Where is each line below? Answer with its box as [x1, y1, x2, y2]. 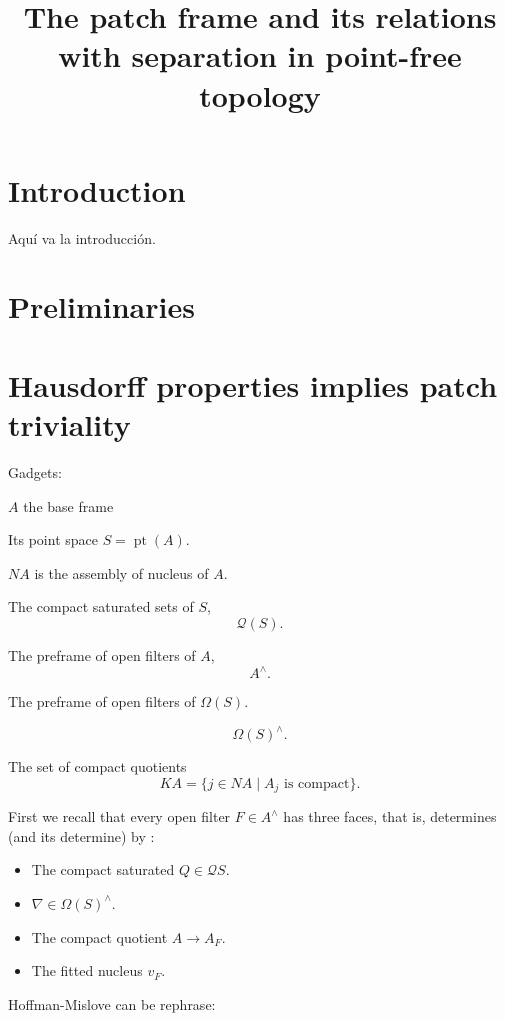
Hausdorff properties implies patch [8, 364, 498, 405]
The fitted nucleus [31, 960, 143, 981]
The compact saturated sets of [8, 596, 194, 617]
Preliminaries [8, 286, 195, 327]
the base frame [23, 495, 114, 516]
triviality [8, 404, 131, 445]
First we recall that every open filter [8, 806, 231, 827]
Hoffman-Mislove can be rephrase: [8, 993, 216, 1014]
